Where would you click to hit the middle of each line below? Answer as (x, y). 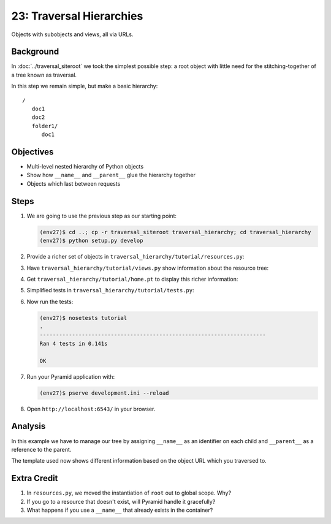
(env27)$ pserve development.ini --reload (104, 393)
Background (35, 52)
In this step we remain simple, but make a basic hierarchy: (85, 86)
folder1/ (45, 126)
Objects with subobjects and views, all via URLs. (72, 34)
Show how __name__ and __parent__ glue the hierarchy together (111, 175)
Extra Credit (35, 478)
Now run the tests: (50, 302)
